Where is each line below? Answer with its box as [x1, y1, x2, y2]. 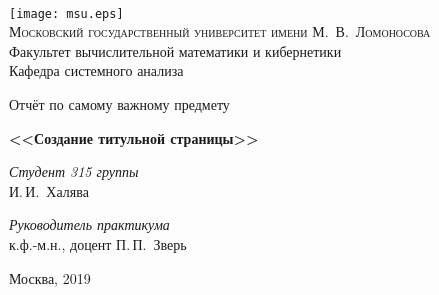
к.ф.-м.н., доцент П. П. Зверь [9, 234, 187, 254]
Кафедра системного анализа [9, 60, 184, 81]
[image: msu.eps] [9, 6, 124, 21]
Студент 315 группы [9, 161, 139, 182]
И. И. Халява [9, 180, 89, 201]
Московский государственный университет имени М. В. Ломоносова [9, 21, 431, 42]
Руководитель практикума [9, 214, 170, 235]
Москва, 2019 [9, 267, 91, 288]
